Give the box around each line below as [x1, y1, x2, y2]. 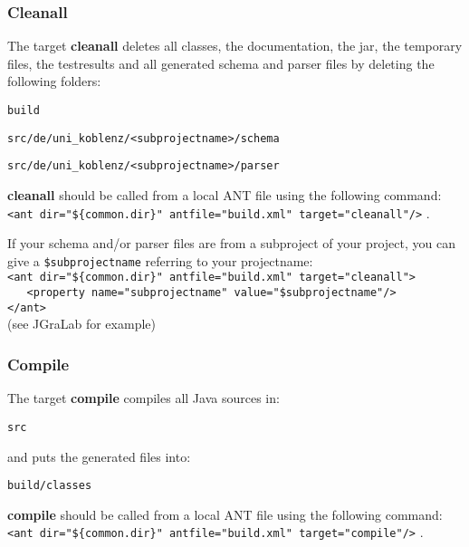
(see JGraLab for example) [7, 314, 156, 333]
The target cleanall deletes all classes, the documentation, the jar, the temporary [7, 36, 463, 55]
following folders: [7, 72, 101, 91]
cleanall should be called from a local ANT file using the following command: [7, 185, 442, 204]
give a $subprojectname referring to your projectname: [7, 251, 313, 270]
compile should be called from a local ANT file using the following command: [7, 504, 443, 523]
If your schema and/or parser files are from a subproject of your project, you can [7, 234, 455, 253]
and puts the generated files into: [7, 446, 191, 465]
